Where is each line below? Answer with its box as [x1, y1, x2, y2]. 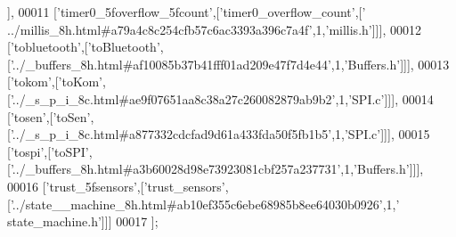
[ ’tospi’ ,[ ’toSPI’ [7, 142, 89, 160]
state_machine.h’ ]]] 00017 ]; [7, 212, 159, 231]
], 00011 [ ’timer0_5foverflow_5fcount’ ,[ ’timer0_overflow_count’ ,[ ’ [7, 3, 366, 20]
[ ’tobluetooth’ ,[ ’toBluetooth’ [7, 37, 160, 56]
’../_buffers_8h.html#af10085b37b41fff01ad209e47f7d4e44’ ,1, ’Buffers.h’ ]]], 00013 [10, 54, 450, 73]
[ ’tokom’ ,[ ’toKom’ [7, 72, 103, 91]
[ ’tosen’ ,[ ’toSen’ [7, 107, 91, 126]
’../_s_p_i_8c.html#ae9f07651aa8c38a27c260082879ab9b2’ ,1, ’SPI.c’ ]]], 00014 [10, 89, 434, 108]
